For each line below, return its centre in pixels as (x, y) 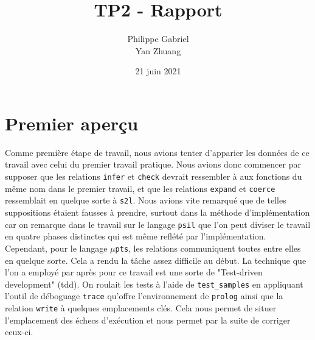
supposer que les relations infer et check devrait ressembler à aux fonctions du (154, 176)
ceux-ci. (19, 332)
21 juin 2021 (158, 71)
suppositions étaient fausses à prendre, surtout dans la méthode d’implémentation (157, 212)
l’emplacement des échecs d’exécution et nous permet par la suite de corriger (148, 320)
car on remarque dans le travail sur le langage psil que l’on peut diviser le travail (158, 224)
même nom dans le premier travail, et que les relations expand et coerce (140, 188)
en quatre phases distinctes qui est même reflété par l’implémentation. (136, 236)
